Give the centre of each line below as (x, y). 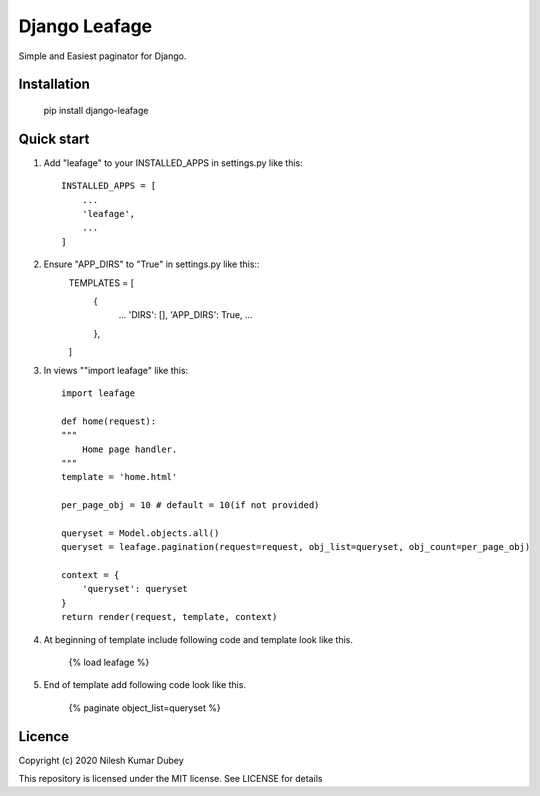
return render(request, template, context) (169, 617)
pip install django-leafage (96, 110)
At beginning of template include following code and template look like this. (198, 639)
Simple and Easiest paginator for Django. (102, 56)
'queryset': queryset (135, 589)
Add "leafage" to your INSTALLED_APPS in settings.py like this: (173, 162)
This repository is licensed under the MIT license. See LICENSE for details (170, 779)
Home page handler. (129, 449)
